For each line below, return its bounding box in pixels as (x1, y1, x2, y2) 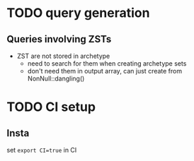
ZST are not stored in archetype (16, 52, 110, 60)
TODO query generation (6, 5, 150, 21)
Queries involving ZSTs (6, 33, 112, 45)
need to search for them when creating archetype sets (27, 59, 187, 68)
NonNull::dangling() (27, 74, 85, 83)
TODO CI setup (6, 99, 96, 115)
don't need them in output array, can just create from (27, 67, 182, 75)
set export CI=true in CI (6, 146, 77, 154)
